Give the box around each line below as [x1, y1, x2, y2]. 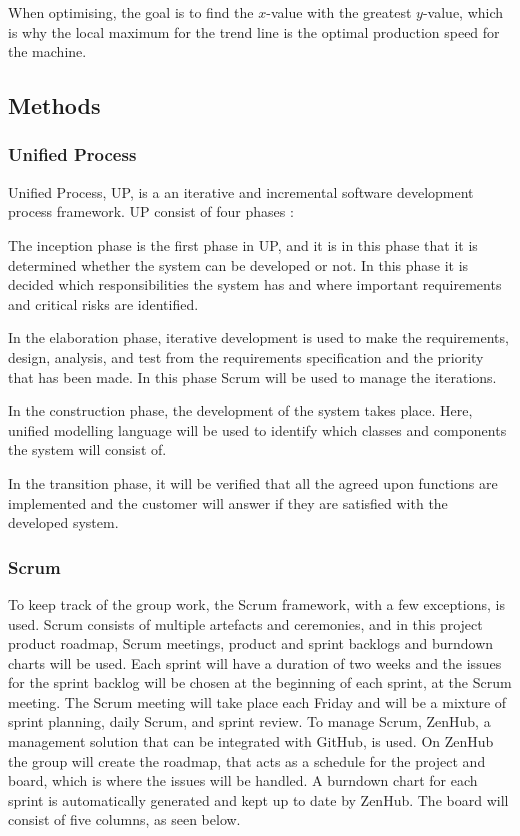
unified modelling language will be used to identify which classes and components [8, 419, 507, 440]
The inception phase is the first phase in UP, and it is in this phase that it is [8, 234, 478, 255]
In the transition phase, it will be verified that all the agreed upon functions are [8, 472, 498, 493]
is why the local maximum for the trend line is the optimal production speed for [8, 21, 500, 42]
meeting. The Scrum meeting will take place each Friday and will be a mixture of [8, 691, 507, 712]
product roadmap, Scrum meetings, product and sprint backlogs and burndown [8, 633, 494, 654]
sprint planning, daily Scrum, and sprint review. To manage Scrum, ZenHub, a [8, 711, 491, 732]
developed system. [8, 512, 119, 533]
